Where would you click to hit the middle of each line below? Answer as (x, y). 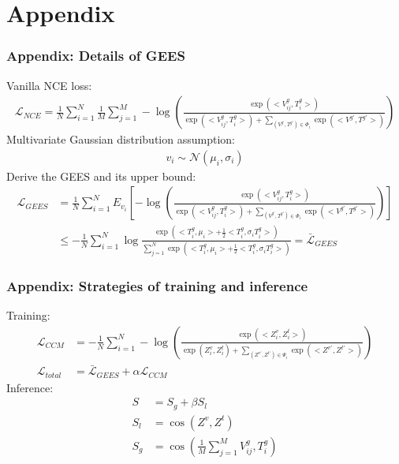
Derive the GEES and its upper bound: (101, 176)
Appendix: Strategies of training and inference (157, 286)
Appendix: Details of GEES (96, 56)
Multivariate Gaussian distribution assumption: (121, 139)
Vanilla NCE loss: (49, 85)
